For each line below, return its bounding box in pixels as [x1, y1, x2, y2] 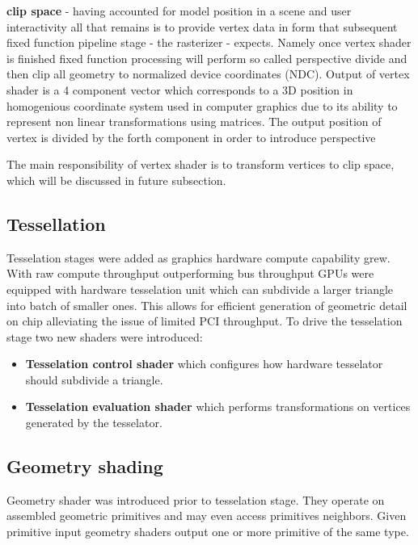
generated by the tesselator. [25, 414, 163, 431]
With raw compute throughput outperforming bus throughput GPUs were [6, 265, 374, 282]
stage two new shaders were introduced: [6, 328, 203, 345]
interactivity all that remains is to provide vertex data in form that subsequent [6, 18, 398, 35]
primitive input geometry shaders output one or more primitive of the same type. [6, 523, 409, 540]
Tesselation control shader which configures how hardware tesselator [25, 355, 383, 372]
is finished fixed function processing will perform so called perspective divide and [6, 49, 407, 66]
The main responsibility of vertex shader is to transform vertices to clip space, [6, 156, 395, 173]
